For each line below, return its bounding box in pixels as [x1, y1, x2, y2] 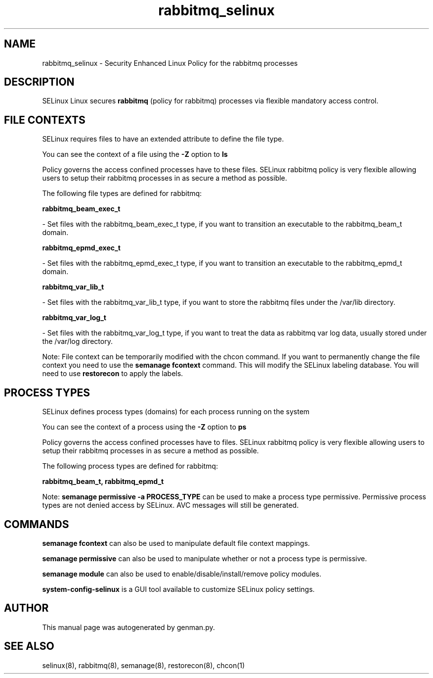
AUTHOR [4, 602, 49, 615]
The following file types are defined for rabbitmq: [42, 189, 202, 198]
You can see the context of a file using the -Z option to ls [42, 150, 228, 159]
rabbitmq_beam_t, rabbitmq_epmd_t [42, 477, 164, 486]
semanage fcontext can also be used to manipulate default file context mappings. [42, 538, 310, 547]
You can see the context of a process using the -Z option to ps [42, 423, 247, 432]
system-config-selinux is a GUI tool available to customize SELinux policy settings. [42, 584, 315, 593]
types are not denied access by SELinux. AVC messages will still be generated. [42, 501, 299, 510]
